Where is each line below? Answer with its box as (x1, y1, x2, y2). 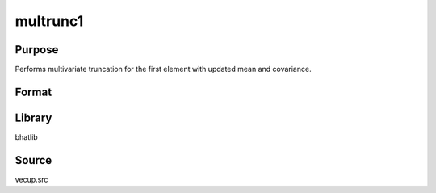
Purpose (15, 43, 59, 57)
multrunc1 (15, 12, 84, 30)
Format (15, 85, 52, 99)
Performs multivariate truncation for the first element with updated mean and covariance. (15, 65, 312, 74)
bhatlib (15, 132, 38, 141)
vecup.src (15, 174, 48, 184)
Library (15, 111, 52, 124)
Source (15, 153, 52, 167)
